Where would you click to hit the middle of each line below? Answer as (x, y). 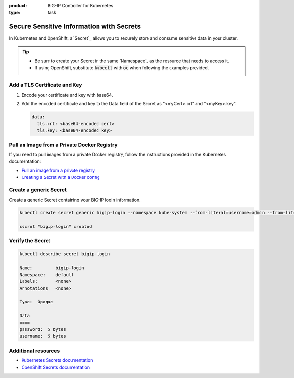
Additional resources (35, 351)
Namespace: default (47, 274)
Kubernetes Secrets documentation (57, 360)
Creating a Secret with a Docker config (61, 177)
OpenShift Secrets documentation (56, 367)
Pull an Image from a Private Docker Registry (63, 145)
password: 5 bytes (43, 329)
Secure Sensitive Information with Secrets (75, 27)
